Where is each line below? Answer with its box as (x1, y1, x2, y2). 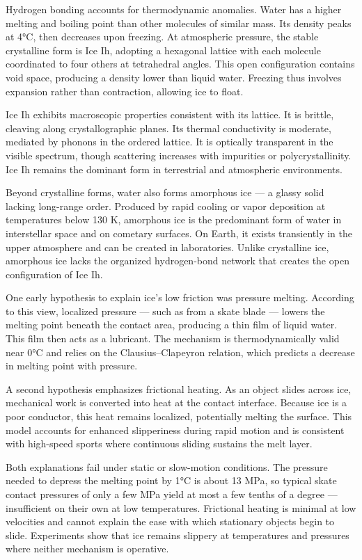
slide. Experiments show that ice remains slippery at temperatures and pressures (6, 527, 349, 542)
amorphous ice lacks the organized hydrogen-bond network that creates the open (6, 253, 349, 268)
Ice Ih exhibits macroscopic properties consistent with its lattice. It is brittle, (6, 107, 334, 122)
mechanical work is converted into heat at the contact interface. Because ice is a (6, 395, 347, 410)
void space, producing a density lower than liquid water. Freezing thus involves (6, 70, 342, 84)
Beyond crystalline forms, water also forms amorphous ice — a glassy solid (6, 185, 324, 200)
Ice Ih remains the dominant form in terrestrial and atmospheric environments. (6, 161, 343, 176)
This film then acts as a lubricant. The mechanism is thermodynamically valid (6, 331, 340, 346)
